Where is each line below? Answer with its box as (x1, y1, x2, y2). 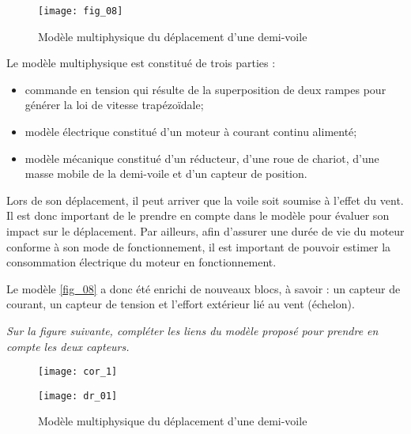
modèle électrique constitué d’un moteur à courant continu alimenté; (25, 123, 357, 140)
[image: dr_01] (38, 390, 118, 402)
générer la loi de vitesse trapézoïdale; (25, 96, 204, 113)
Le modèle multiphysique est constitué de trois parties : (6, 55, 276, 71)
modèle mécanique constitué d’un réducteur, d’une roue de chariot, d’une (25, 149, 379, 166)
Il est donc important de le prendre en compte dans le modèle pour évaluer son (6, 207, 390, 224)
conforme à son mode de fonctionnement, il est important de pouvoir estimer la (6, 238, 391, 255)
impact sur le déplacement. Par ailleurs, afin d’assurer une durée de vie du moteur (6, 223, 405, 239)
